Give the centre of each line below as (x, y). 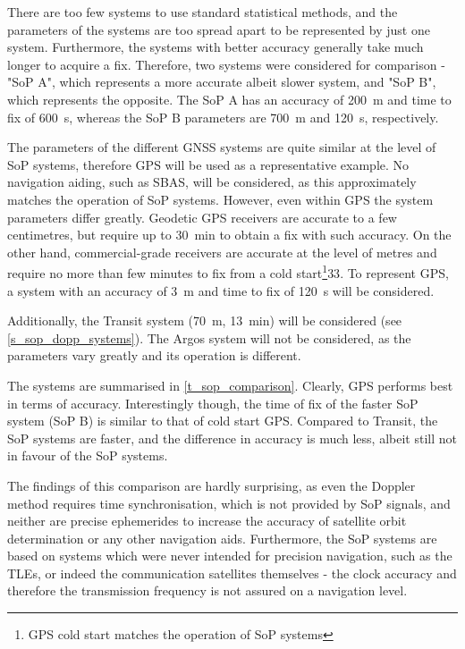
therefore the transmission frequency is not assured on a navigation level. (207, 590)
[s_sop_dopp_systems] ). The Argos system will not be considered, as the (209, 337)
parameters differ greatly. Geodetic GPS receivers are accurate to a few (202, 217)
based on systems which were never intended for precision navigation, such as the (230, 556)
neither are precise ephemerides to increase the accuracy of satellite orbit (207, 521)
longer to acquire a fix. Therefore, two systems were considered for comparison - (226, 64)
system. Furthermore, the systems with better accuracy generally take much (216, 47)
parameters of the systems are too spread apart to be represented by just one (219, 29)
